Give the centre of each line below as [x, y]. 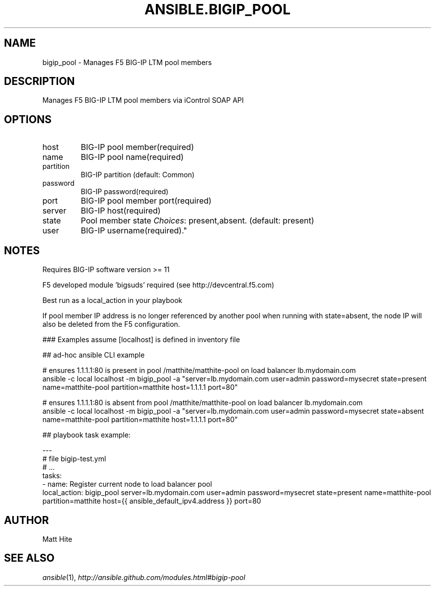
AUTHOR [27, 520]
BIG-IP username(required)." [134, 231]
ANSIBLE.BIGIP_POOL [217, 9]
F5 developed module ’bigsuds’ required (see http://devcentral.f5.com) [158, 285]
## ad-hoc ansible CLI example [94, 355]
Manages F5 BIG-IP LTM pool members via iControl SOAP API [143, 100]
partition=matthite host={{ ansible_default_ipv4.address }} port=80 [152, 501]
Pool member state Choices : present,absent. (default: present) [197, 221]
